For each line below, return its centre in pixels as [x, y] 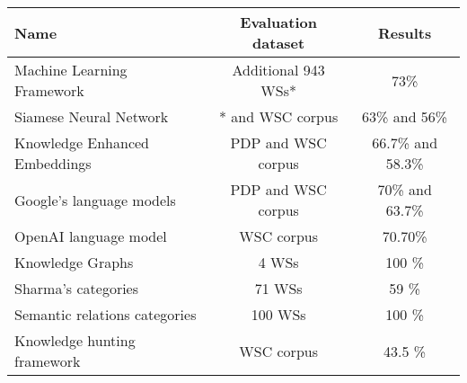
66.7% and [405, 143]
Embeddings [53, 163]
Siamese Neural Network [92, 116]
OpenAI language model [91, 236]
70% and [405, 189]
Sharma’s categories [77, 288]
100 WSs [278, 314]
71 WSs [278, 288]
